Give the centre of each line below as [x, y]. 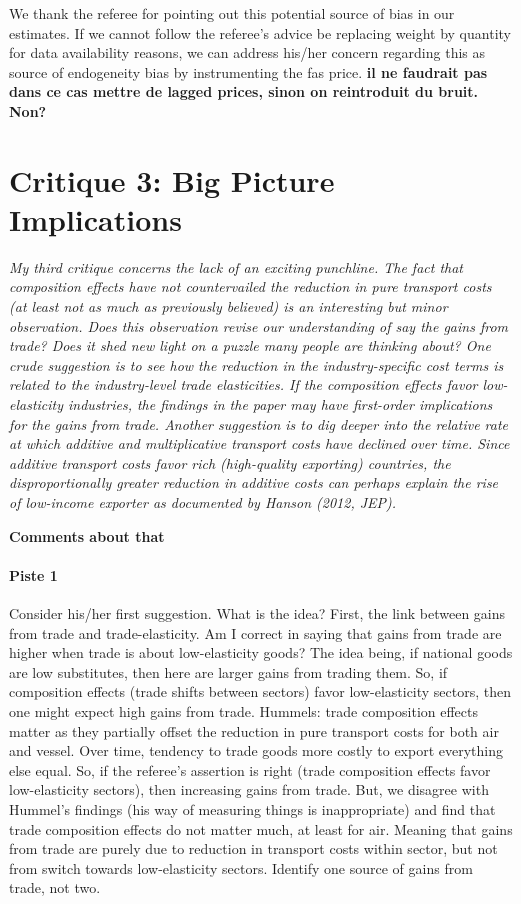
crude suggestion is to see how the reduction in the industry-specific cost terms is [256, 364]
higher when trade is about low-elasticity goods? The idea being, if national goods [261, 652]
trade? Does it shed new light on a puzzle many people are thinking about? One [250, 345]
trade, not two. [55, 887]
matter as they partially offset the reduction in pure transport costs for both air [254, 730]
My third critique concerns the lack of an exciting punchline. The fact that [236, 266]
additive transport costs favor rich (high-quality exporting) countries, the [230, 462]
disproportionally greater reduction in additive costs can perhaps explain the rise [254, 482]
